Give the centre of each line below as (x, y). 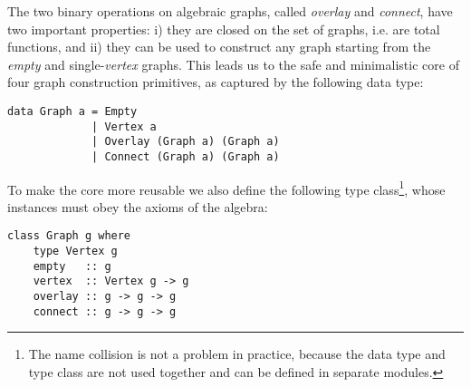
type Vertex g (75, 252)
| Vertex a (124, 126)
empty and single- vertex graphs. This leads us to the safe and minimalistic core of (233, 64)
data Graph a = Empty (72, 111)
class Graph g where (69, 236)
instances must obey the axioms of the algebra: (138, 206)
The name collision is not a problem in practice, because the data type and (237, 354)
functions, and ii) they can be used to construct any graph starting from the (219, 47)
